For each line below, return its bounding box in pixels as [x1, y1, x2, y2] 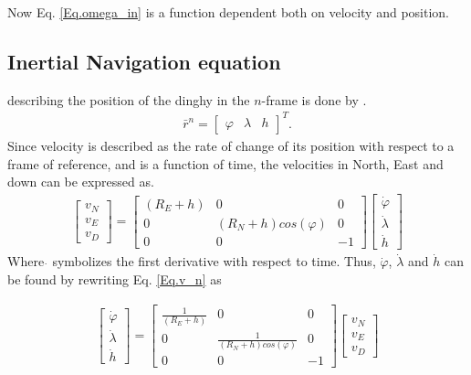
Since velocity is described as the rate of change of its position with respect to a [7, 135, 455, 155]
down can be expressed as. [7, 172, 154, 191]
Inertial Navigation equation [7, 47, 281, 75]
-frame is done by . [261, 90, 367, 109]
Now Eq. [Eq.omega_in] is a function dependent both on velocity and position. [7, 3, 449, 21]
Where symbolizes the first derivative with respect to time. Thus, [7, 252, 376, 271]
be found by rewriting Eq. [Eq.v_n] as [7, 270, 222, 289]
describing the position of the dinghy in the [7, 90, 250, 109]
